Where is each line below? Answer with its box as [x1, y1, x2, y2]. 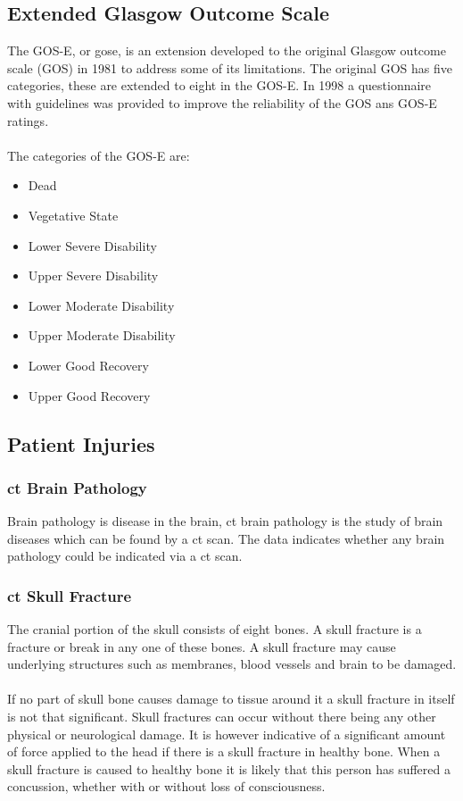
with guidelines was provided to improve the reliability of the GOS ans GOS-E [7, 93, 437, 112]
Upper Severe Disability [28, 266, 159, 285]
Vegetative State [28, 205, 119, 224]
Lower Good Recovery [28, 355, 149, 374]
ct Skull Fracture [7, 584, 132, 606]
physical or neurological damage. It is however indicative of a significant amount [7, 724, 446, 743]
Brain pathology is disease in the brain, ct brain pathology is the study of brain [7, 512, 443, 530]
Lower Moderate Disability [28, 296, 175, 314]
